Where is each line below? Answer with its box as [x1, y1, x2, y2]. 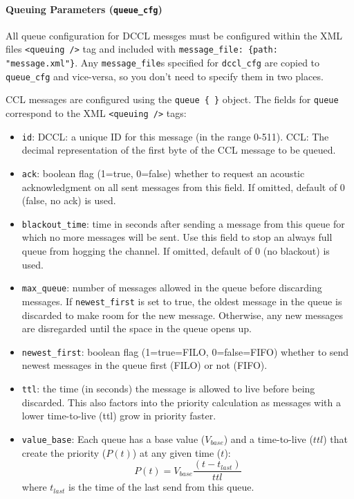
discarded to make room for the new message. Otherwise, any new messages [21, 307, 343, 322]
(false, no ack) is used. [21, 193, 116, 208]
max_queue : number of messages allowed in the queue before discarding [21, 280, 322, 295]
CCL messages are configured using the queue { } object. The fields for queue [6, 92, 339, 107]
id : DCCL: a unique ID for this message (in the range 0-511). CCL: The [21, 129, 329, 143]
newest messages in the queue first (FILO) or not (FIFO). [21, 358, 268, 372]
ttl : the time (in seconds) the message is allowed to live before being [21, 381, 315, 396]
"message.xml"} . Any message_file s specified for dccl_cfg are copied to [6, 55, 320, 70]
